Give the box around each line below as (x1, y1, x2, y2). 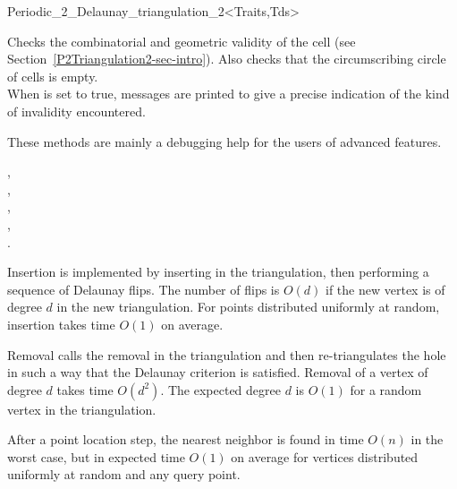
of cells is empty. (7, 66, 98, 85)
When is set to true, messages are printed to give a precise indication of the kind (7, 84, 450, 103)
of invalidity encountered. (7, 101, 146, 120)
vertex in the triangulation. (7, 399, 157, 418)
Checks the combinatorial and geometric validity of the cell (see (7, 31, 356, 50)
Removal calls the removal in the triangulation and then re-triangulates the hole (7, 345, 446, 364)
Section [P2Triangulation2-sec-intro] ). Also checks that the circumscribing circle (7, 49, 446, 68)
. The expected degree (160, 380, 281, 399)
